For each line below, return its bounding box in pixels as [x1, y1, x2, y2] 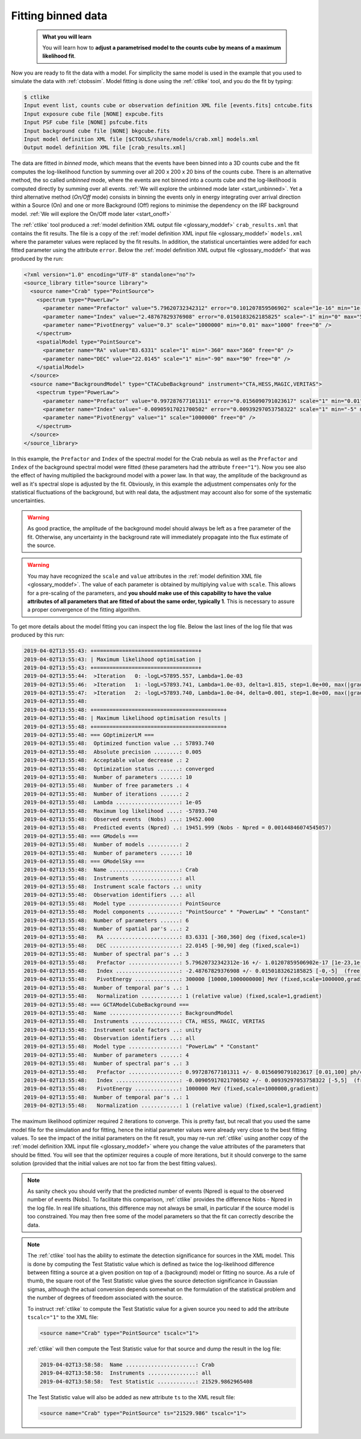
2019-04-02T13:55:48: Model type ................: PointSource [23, 900, 221, 907]
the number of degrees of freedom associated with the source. [27, 1294, 184, 1301]
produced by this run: [11, 631, 65, 639]
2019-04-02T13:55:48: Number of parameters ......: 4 [23, 1051, 189, 1059]
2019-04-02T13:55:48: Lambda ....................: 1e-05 [23, 799, 202, 806]
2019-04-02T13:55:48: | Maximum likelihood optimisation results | [23, 715, 227, 722]
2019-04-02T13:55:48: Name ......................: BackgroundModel [23, 1009, 233, 1017]
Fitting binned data [11, 9, 108, 22]
